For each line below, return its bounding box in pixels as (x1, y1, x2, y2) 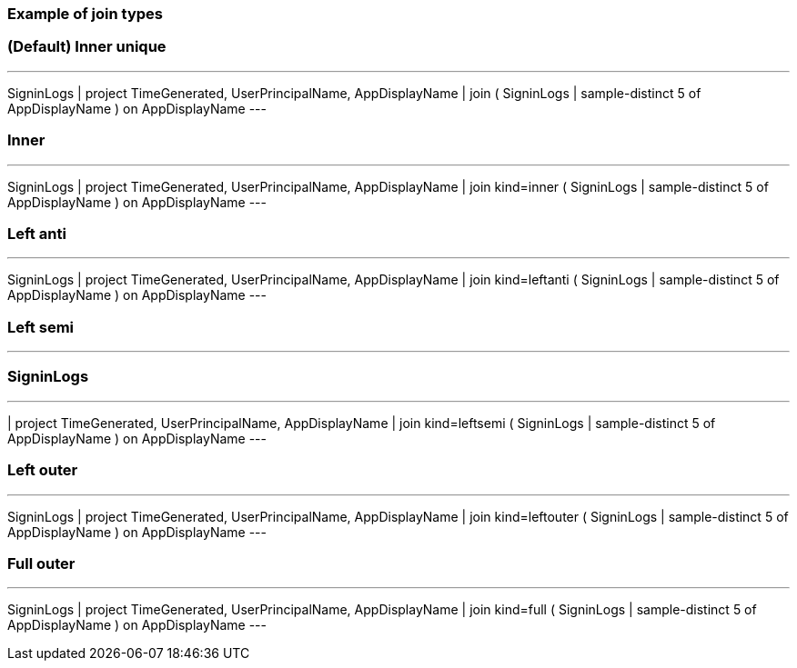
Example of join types (7, 5, 163, 23)
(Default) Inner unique (7, 37, 166, 56)
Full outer (7, 553, 76, 573)
